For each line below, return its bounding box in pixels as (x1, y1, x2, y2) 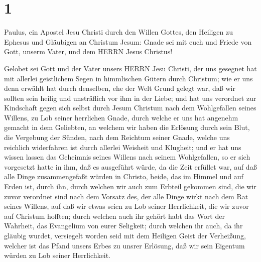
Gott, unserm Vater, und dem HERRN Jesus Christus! (4, 46, 173, 57)
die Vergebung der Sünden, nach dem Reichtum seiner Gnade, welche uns (4, 132, 230, 143)
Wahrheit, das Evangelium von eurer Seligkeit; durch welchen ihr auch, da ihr (4, 220, 243, 231)
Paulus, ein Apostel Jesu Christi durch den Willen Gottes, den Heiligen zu (4, 27, 233, 37)
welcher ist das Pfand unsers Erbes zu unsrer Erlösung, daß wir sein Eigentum (4, 240, 245, 250)
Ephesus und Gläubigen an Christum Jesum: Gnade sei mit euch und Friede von (4, 36, 252, 47)
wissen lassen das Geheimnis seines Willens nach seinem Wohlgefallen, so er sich (4, 152, 250, 162)
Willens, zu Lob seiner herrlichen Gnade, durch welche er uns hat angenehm (4, 112, 238, 122)
